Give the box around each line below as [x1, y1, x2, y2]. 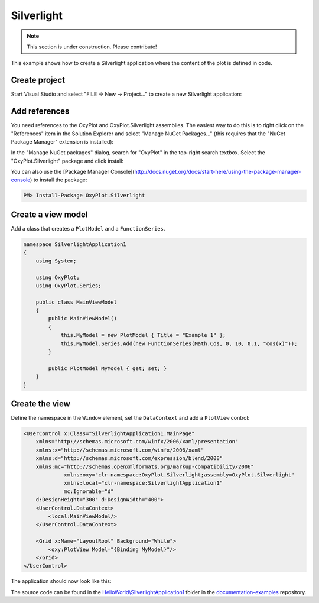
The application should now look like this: [11, 578, 112, 585]
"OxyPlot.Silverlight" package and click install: [11, 157, 124, 164]
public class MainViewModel [35, 299, 118, 306]
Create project [11, 75, 65, 85]
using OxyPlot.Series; [35, 282, 102, 289]
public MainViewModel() [48, 315, 118, 322]
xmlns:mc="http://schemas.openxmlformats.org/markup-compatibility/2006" [35, 463, 254, 470]
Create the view [11, 399, 71, 409]
